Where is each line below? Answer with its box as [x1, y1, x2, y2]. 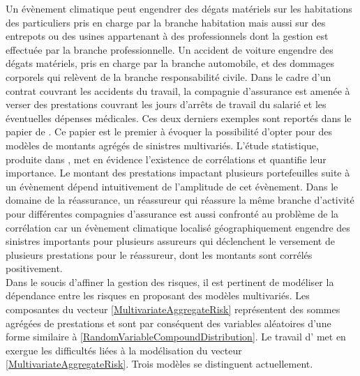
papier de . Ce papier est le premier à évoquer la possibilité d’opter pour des [6, 124, 333, 139]
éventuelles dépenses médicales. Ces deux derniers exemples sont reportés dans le [6, 110, 352, 125]
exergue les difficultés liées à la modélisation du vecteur [6, 343, 242, 357]
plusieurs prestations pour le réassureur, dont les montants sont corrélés [6, 247, 313, 262]
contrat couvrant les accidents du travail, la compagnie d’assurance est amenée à [6, 83, 350, 98]
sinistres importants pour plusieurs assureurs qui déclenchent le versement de [6, 234, 335, 248]
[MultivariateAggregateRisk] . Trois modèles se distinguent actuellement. [6, 356, 313, 371]
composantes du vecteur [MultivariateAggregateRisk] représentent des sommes [6, 302, 340, 317]
